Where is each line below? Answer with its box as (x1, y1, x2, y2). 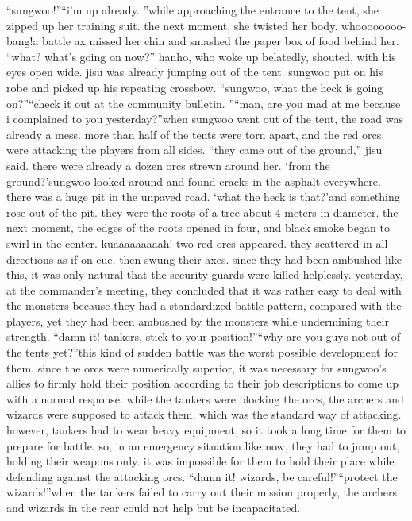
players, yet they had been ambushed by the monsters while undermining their (6, 312, 389, 329)
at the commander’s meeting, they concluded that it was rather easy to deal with (6, 281, 402, 298)
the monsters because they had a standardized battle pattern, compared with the (6, 297, 402, 314)
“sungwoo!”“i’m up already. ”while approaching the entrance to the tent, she (6, 2, 379, 17)
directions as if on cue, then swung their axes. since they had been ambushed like (6, 250, 402, 267)
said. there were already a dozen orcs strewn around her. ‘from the (6, 156, 330, 173)
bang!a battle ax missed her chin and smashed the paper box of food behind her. (6, 33, 399, 49)
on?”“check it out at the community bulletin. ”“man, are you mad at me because (6, 95, 401, 111)
